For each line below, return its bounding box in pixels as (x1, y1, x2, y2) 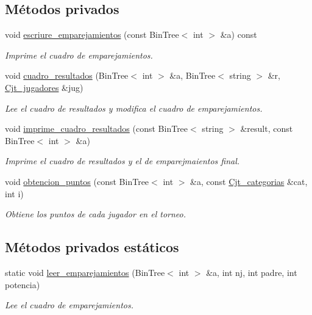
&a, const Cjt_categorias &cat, (190, 175, 308, 187)
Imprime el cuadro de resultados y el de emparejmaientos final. (5, 154, 240, 167)
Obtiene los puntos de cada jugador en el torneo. (5, 208, 186, 220)
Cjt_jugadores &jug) (5, 81, 83, 93)
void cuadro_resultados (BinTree (5, 69, 129, 82)
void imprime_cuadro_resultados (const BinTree (5, 122, 188, 135)
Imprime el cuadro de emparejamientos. (5, 48, 153, 61)
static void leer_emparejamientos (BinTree (5, 266, 165, 278)
